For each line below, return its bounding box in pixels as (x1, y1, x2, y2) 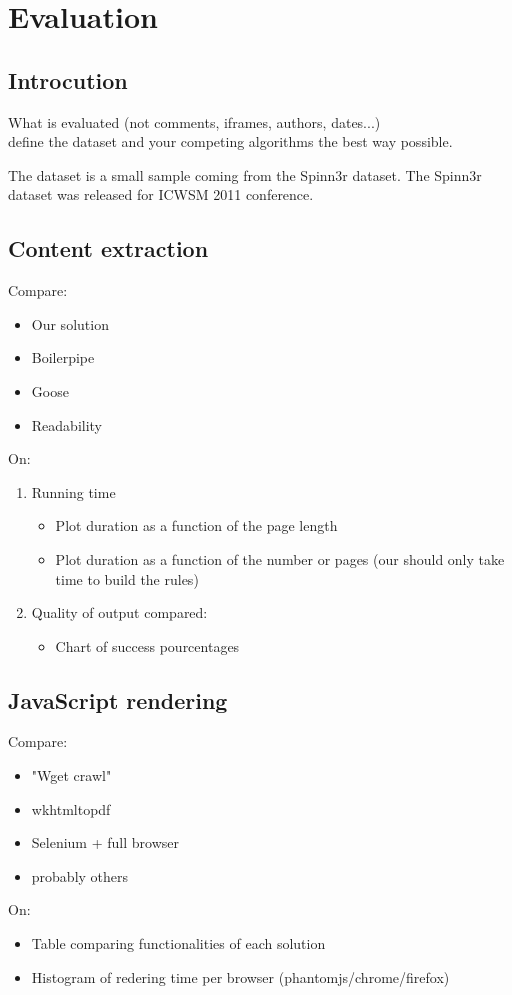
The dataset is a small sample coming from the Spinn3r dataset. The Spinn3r (8, 164, 482, 185)
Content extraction (8, 233, 209, 264)
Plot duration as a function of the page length (55, 515, 338, 536)
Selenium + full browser (31, 832, 179, 853)
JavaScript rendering (8, 684, 228, 715)
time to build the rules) (55, 568, 199, 589)
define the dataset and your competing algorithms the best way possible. (8, 131, 453, 152)
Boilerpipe (31, 347, 95, 368)
